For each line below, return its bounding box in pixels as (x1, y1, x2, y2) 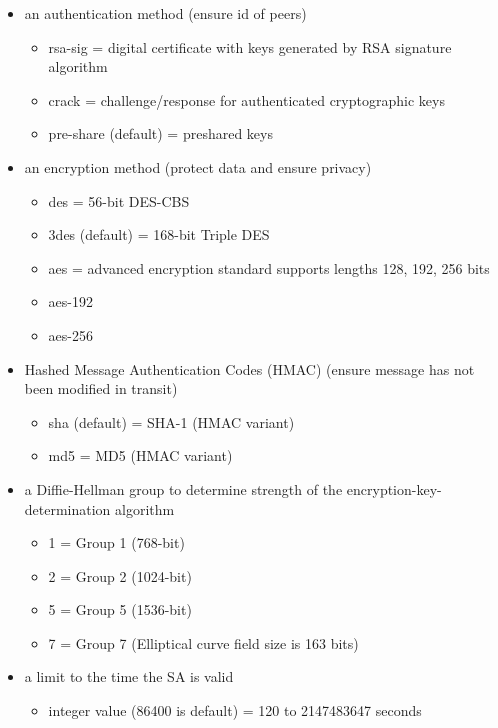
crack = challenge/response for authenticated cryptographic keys (48, 89, 445, 110)
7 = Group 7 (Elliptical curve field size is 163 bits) (48, 632, 359, 653)
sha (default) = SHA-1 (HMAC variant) (48, 411, 295, 432)
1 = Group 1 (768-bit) (48, 532, 185, 553)
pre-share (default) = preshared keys (48, 123, 273, 144)
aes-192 (48, 291, 93, 312)
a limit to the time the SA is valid (24, 666, 234, 687)
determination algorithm (24, 498, 175, 519)
